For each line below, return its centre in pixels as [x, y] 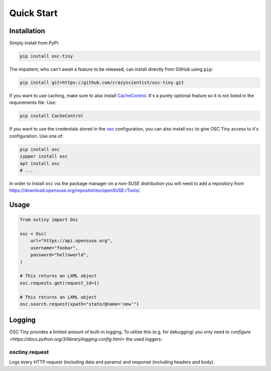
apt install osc [40, 163]
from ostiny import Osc [49, 220]
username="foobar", [54, 248]
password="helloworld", [59, 255]
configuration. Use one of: [36, 136]
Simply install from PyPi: [34, 43]
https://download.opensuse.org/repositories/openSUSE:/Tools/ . [75, 190]
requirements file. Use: [33, 102]
